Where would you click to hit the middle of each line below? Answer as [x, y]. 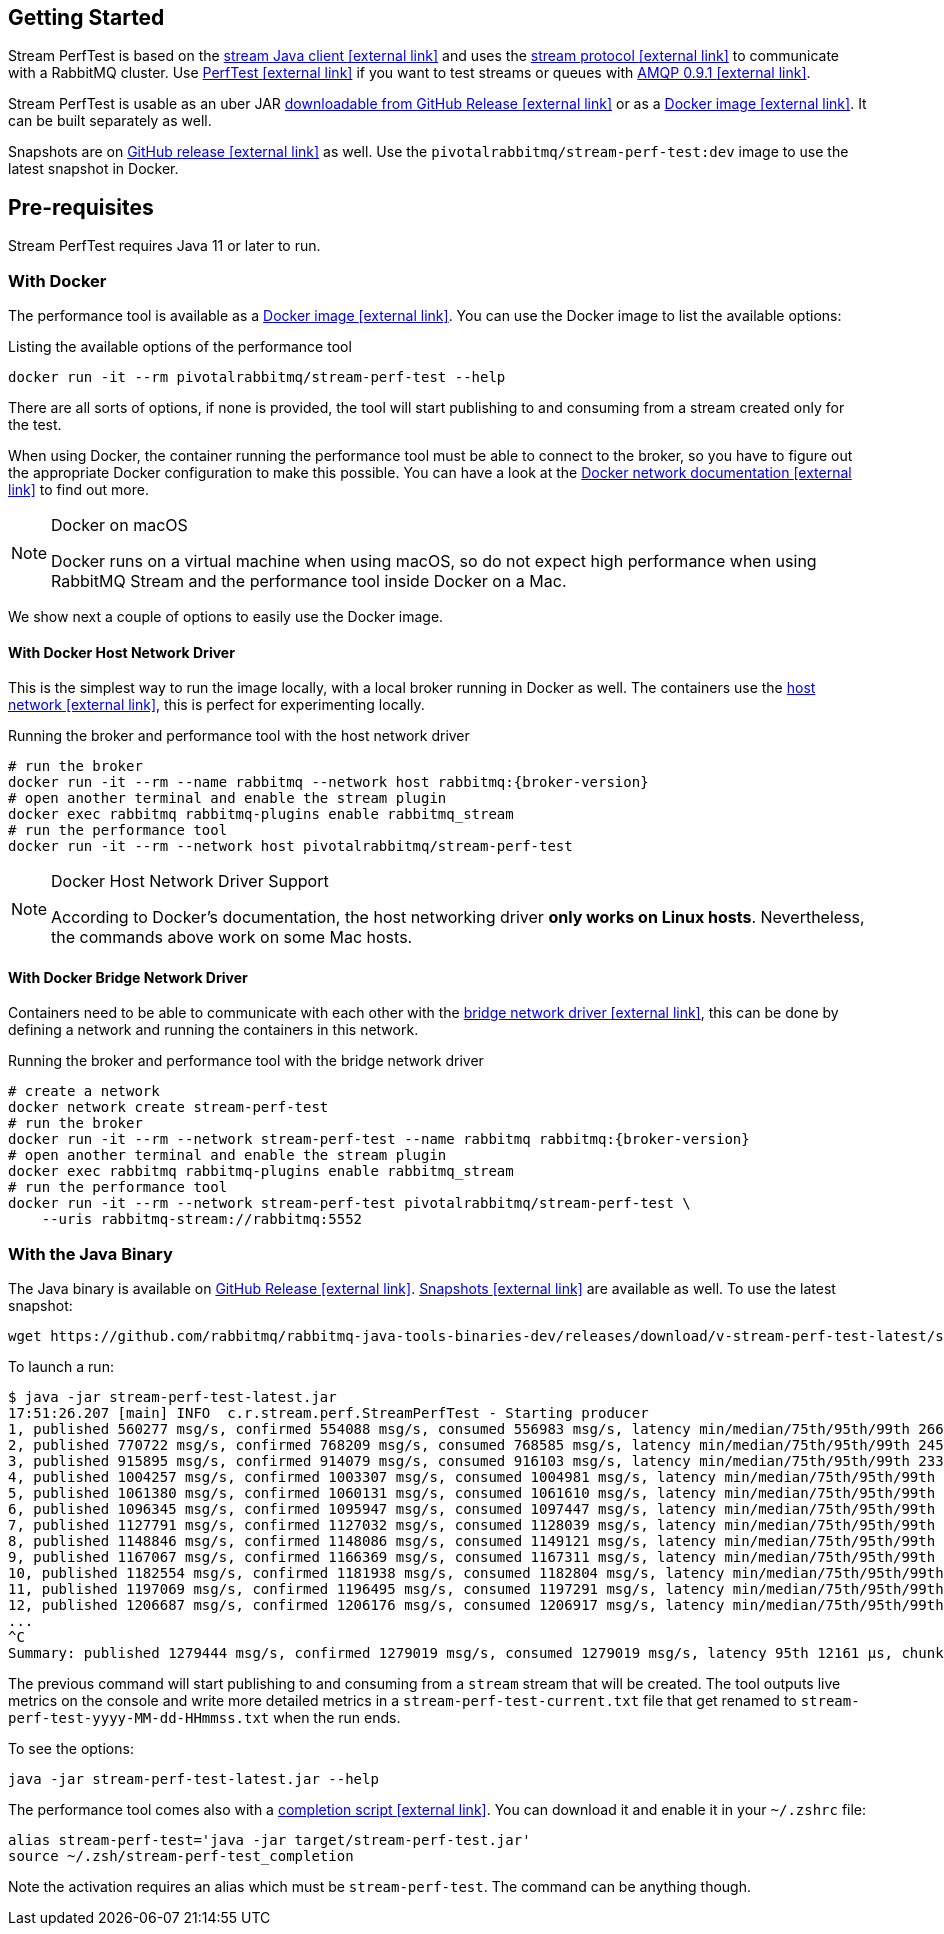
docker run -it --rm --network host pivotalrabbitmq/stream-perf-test [290, 846]
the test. [35, 425]
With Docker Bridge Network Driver [128, 977]
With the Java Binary [90, 1253]
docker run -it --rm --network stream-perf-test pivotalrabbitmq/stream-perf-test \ [349, 1203]
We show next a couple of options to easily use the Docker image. [226, 617]
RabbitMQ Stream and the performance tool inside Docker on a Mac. [309, 581]
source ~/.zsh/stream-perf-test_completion [181, 1856]
